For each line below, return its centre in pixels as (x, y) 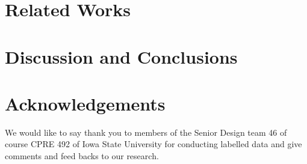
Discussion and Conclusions (121, 56)
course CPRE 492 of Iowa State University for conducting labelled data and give (153, 144)
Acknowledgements (85, 103)
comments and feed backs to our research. (82, 156)
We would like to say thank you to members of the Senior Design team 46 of (146, 132)
